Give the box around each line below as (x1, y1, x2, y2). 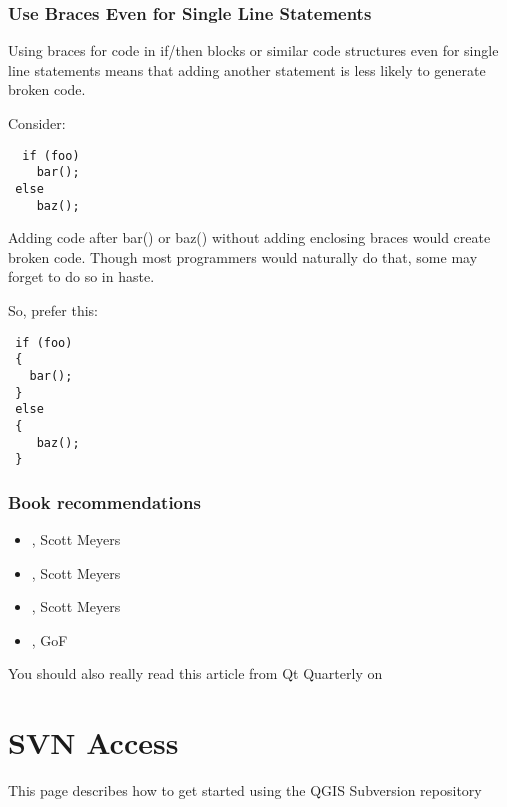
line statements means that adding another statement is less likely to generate (8, 59, 486, 80)
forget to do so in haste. (8, 266, 155, 287)
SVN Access (8, 722, 179, 763)
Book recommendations (8, 489, 201, 514)
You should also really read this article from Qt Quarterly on (8, 663, 383, 684)
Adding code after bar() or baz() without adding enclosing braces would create (8, 227, 491, 248)
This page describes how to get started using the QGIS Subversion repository (8, 780, 482, 801)
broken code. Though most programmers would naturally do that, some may (8, 246, 478, 267)
